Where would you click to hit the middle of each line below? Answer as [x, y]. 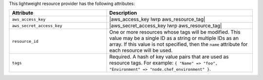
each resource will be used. [141, 50]
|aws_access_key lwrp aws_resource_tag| [157, 20]
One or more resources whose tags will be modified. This [175, 32]
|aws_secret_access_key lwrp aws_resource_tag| [166, 26]
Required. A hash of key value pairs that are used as [169, 57]
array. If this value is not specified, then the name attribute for [178, 44]
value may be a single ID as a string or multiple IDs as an [174, 38]
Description [123, 13]
